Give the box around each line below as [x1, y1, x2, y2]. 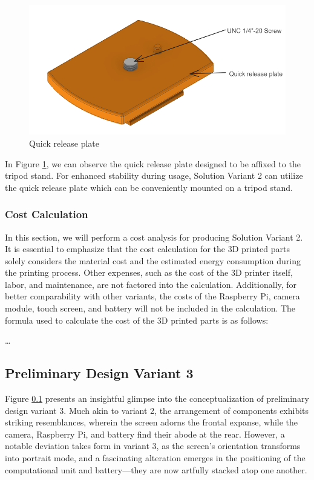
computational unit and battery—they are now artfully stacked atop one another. [5, 463, 307, 476]
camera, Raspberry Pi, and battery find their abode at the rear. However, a [5, 427, 285, 440]
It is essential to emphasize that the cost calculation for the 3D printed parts [5, 242, 290, 255]
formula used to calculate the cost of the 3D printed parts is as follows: [5, 313, 269, 326]
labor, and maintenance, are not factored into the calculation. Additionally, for [5, 278, 297, 290]
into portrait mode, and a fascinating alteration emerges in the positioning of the [5, 452, 306, 464]
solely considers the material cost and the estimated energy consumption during [5, 254, 301, 267]
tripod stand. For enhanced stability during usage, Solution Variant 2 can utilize [5, 169, 303, 182]
